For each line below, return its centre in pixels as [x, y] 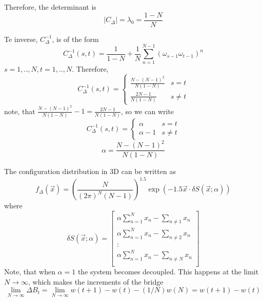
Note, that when [30, 272]
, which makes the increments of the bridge [96, 281]
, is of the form [75, 39]
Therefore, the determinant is [50, 7]
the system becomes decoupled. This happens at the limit [168, 272]
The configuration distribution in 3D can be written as [90, 171]
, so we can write [147, 111]
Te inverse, [21, 39]
